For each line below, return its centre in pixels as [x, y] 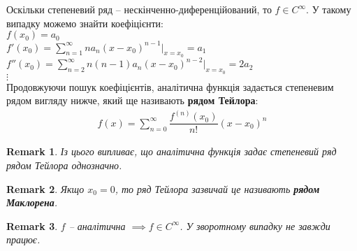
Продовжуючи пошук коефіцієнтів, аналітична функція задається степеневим [170, 86]
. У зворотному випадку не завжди [255, 225]
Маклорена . [32, 202]
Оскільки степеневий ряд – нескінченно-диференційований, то [139, 9]
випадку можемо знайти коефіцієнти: [85, 23]
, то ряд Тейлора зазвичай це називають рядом [217, 188]
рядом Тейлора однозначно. [64, 165]
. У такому [329, 9]
